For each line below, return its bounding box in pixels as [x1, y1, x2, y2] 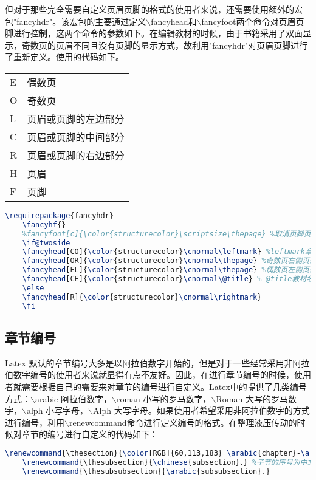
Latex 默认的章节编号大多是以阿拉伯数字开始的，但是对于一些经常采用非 [5, 356, 293, 369]
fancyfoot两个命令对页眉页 [201, 15, 304, 27]
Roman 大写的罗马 [216, 392, 288, 405]
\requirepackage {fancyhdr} [5, 211, 114, 220]
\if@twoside [22, 238, 70, 247]
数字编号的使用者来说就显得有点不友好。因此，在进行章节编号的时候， [13, 368, 294, 381]
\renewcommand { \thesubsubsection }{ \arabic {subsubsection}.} [22, 467, 270, 476]
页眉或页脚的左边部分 [27, 111, 125, 126]
